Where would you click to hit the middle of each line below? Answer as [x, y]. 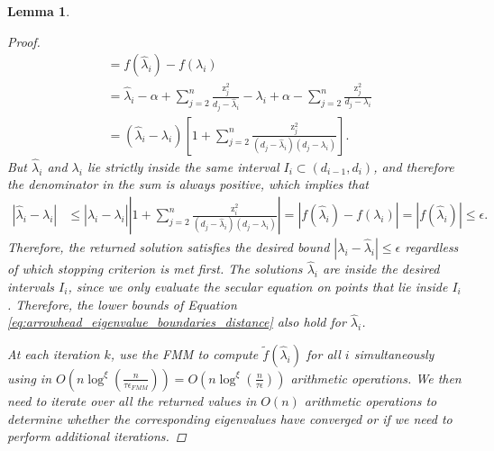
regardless [432, 247]
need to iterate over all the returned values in [132, 400]
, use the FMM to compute [184, 353]
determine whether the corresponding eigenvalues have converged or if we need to [230, 418]
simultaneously [394, 353]
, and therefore [414, 166]
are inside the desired [381, 269]
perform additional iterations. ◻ [97, 436]
